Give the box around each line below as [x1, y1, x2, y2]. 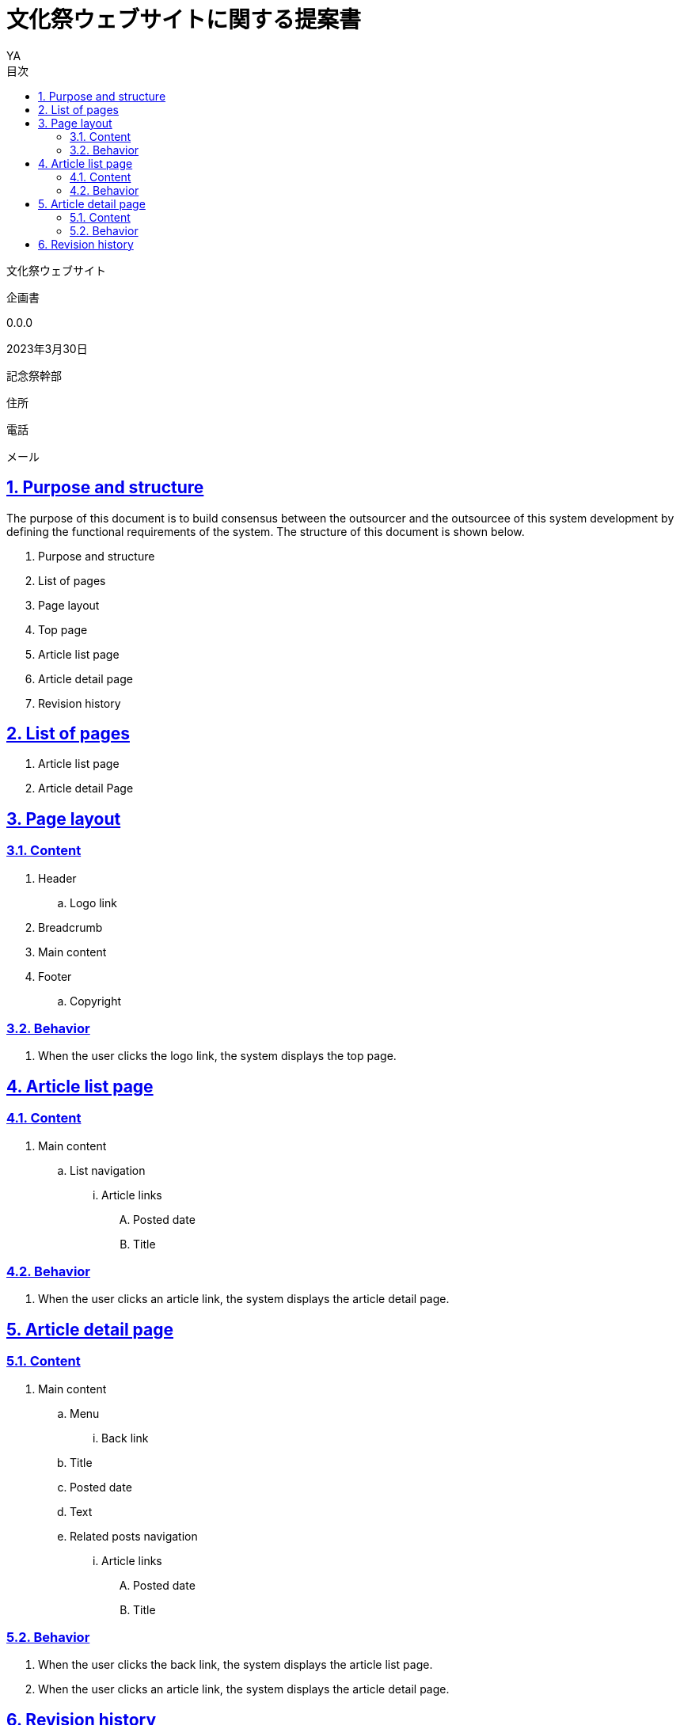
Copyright [70, 994, 122, 1008]
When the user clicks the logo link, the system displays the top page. [38, 1049, 397, 1063]
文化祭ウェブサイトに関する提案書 [6, 6, 362, 33]
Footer [38, 969, 72, 983]
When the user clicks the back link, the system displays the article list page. [38, 1658, 433, 1672]
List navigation [70, 1163, 146, 1177]
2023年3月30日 [6, 341, 88, 355]
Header [38, 871, 77, 885]
